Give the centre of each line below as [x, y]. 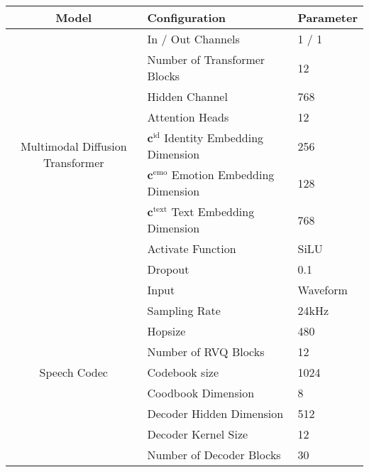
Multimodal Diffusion [73, 146]
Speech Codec [73, 372]
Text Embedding [213, 211]
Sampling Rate [184, 310]
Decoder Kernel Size [198, 434]
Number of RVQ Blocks [206, 352]
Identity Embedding [214, 138]
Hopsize [166, 331]
